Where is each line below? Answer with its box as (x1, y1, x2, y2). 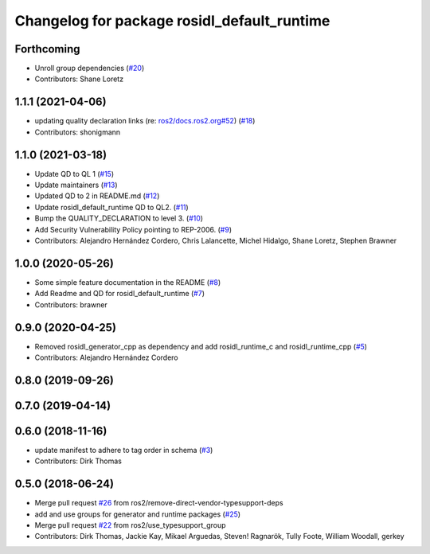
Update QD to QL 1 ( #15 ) (34, 169, 115, 178)
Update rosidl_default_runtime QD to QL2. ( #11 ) (34, 202, 189, 212)
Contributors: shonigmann (34, 127, 121, 137)
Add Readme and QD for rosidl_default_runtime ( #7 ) (34, 289, 205, 298)
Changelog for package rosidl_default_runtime (14, 12, 330, 29)
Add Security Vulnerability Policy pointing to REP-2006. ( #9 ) (34, 224, 233, 234)
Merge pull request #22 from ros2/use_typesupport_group (34, 521, 226, 529)
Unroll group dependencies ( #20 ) (34, 64, 145, 73)
